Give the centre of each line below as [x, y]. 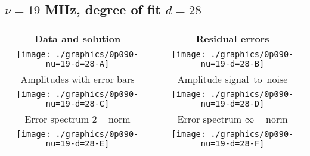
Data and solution [77, 39]
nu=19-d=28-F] [232, 144]
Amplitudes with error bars [77, 79]
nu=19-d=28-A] [77, 64]
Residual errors [232, 39]
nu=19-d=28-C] [77, 104]
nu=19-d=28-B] [232, 64]
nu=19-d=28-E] [77, 144]
